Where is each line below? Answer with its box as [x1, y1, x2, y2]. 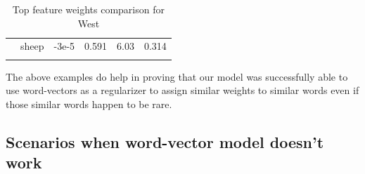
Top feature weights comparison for [12, 2, 165, 16]
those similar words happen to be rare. [6, 96, 172, 111]
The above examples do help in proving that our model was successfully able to [6, 69, 348, 83]
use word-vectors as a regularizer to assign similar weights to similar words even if [6, 83, 359, 98]
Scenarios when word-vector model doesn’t [6, 130, 324, 152]
